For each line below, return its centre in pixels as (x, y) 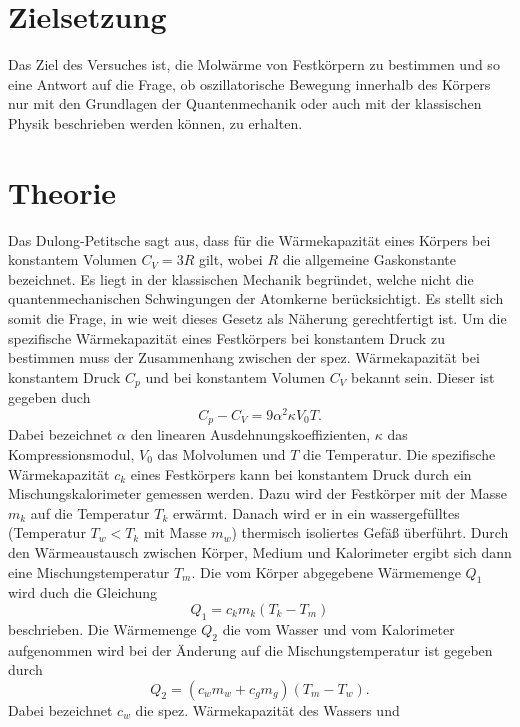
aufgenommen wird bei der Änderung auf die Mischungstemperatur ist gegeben (250, 649)
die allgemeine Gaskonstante (369, 259)
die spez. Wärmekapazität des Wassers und (267, 709)
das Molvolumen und (221, 453)
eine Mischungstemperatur (89, 571)
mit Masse (175, 532)
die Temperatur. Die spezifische (399, 453)
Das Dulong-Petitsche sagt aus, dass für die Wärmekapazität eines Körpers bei (249, 239)
